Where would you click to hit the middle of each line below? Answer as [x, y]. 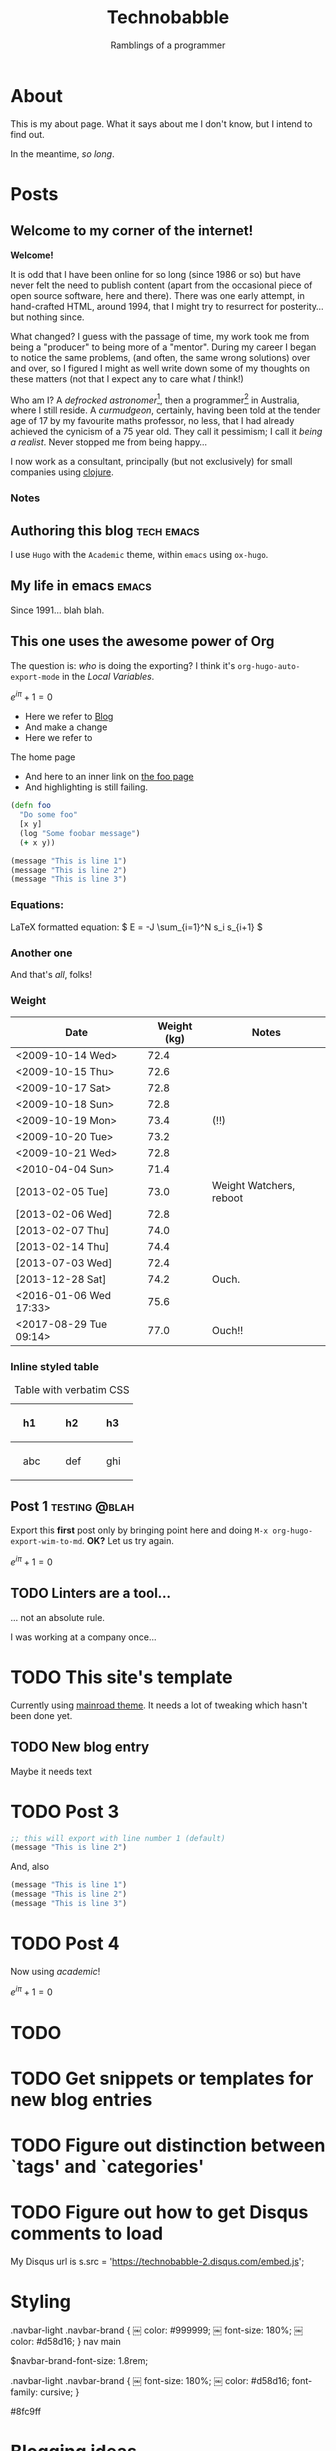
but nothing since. [47, 317]
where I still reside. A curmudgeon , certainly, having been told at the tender [165, 410]
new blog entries [81, 2099]
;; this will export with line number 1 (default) [118, 1838]
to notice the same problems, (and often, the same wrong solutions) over [160, 357]
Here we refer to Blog [69, 717]
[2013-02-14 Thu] [62, 1247]
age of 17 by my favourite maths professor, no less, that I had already [152, 421]
